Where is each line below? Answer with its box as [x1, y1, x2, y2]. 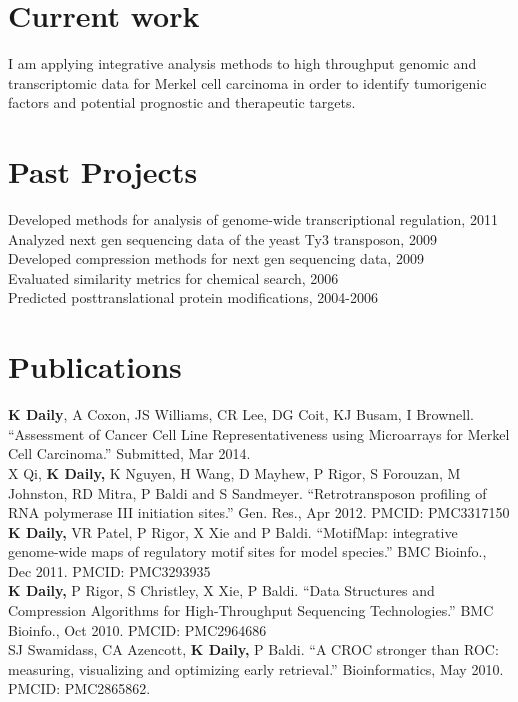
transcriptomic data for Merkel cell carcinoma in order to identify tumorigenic [8, 72, 487, 93]
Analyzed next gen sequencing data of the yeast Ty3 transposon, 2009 [8, 228, 437, 249]
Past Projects [8, 151, 198, 192]
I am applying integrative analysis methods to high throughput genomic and [8, 53, 477, 74]
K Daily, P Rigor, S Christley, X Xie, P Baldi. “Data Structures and [8, 580, 435, 601]
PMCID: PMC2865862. [8, 678, 151, 699]
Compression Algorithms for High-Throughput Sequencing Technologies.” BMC [8, 600, 494, 621]
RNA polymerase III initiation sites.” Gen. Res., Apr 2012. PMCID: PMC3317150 [8, 502, 510, 523]
